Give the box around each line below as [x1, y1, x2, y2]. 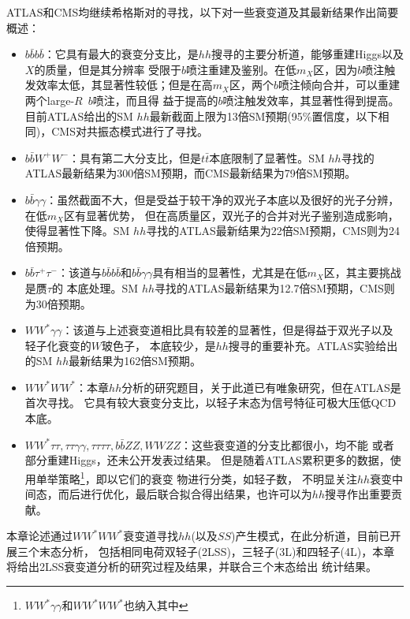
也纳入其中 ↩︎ [123, 597, 188, 613]
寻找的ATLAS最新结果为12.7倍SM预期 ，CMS [155, 279, 384, 296]
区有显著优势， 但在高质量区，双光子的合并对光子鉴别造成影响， [64, 207, 399, 223]
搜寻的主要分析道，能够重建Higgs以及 [211, 46, 404, 62]
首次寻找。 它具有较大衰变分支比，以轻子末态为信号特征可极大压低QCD [24, 394, 397, 411]
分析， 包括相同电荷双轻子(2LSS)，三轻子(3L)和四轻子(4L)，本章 [61, 543, 395, 559]
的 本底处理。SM [51, 279, 139, 296]
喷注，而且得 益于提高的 [92, 91, 218, 108]
